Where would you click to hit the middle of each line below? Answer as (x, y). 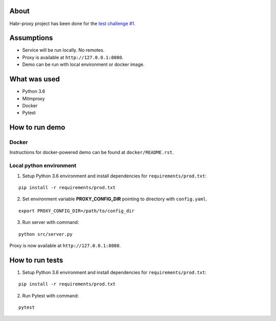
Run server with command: (51, 222)
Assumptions (31, 38)
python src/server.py (45, 234)
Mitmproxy (34, 98)
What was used (35, 79)
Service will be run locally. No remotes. (63, 50)
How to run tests (36, 260)
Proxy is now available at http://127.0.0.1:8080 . (65, 245)
